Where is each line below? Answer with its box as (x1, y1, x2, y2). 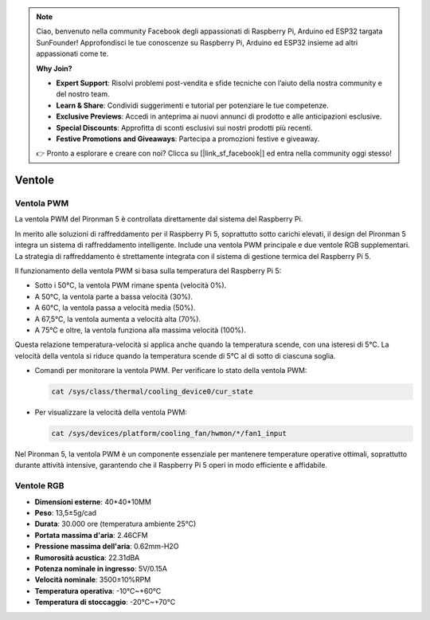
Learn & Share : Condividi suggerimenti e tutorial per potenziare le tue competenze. (56, 100, 330, 110)
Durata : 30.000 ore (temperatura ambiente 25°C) (34, 519, 197, 529)
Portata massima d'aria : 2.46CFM (34, 530, 148, 540)
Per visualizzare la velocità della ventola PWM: (34, 407, 187, 418)
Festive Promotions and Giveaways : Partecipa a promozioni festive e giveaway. (56, 134, 320, 143)
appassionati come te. (36, 49, 109, 59)
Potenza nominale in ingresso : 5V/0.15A (34, 563, 167, 573)
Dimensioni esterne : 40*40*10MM (34, 496, 151, 506)
